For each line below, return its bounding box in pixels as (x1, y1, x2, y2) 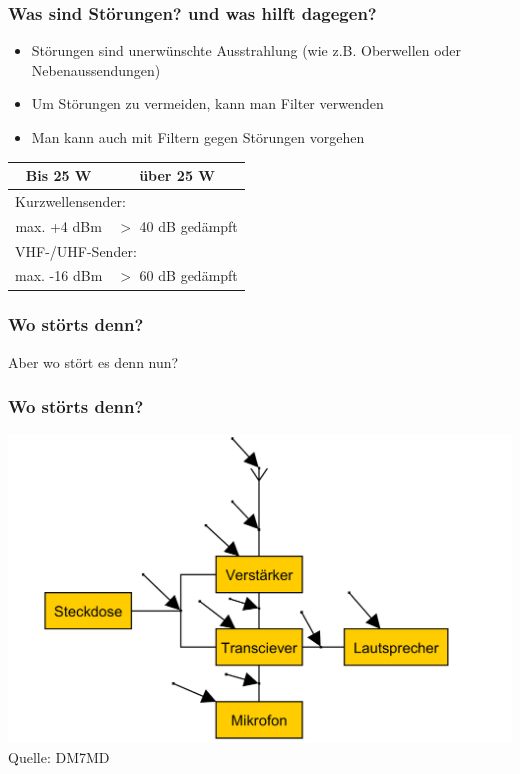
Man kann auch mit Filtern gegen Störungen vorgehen (31, 127, 365, 147)
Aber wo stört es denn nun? (8, 351, 179, 372)
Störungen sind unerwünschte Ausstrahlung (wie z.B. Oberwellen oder (31, 40, 462, 61)
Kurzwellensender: (15, 190, 126, 211)
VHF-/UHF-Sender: (15, 240, 137, 261)
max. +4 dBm (15, 215, 102, 236)
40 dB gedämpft (139, 215, 238, 236)
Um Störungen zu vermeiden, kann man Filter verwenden (31, 93, 384, 114)
